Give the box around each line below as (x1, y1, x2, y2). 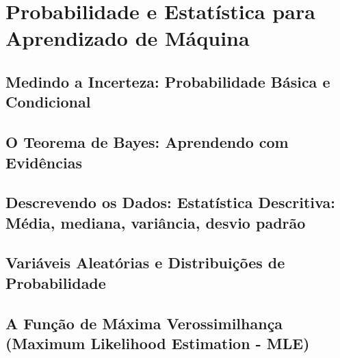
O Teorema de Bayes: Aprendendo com (5, 131, 289, 153)
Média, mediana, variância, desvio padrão (5, 212, 306, 233)
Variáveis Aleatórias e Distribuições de (5, 252, 285, 273)
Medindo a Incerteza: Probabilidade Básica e (5, 71, 330, 92)
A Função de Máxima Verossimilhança (5, 312, 283, 333)
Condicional (5, 91, 91, 112)
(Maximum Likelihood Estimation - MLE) (5, 333, 310, 354)
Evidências (5, 151, 82, 172)
